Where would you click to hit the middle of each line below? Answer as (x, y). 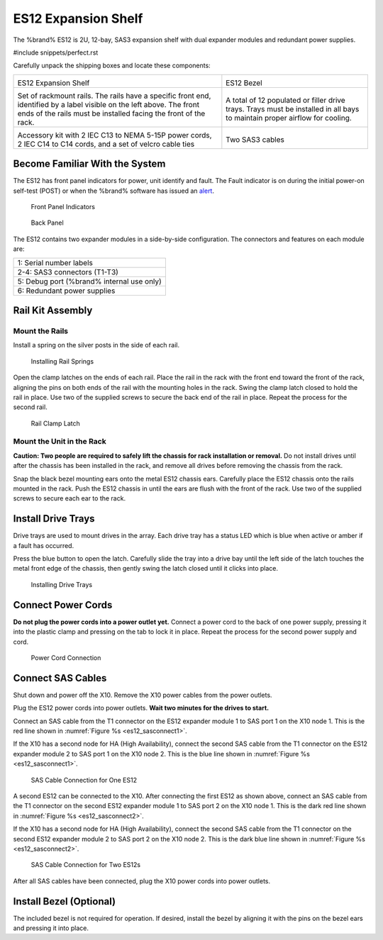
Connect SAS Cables (60, 678)
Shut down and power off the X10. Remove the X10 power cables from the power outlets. (143, 695)
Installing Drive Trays (61, 584)
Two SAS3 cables (255, 140)
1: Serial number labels (55, 262)
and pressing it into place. (51, 928)
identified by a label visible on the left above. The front (109, 104)
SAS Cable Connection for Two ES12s (86, 865)
